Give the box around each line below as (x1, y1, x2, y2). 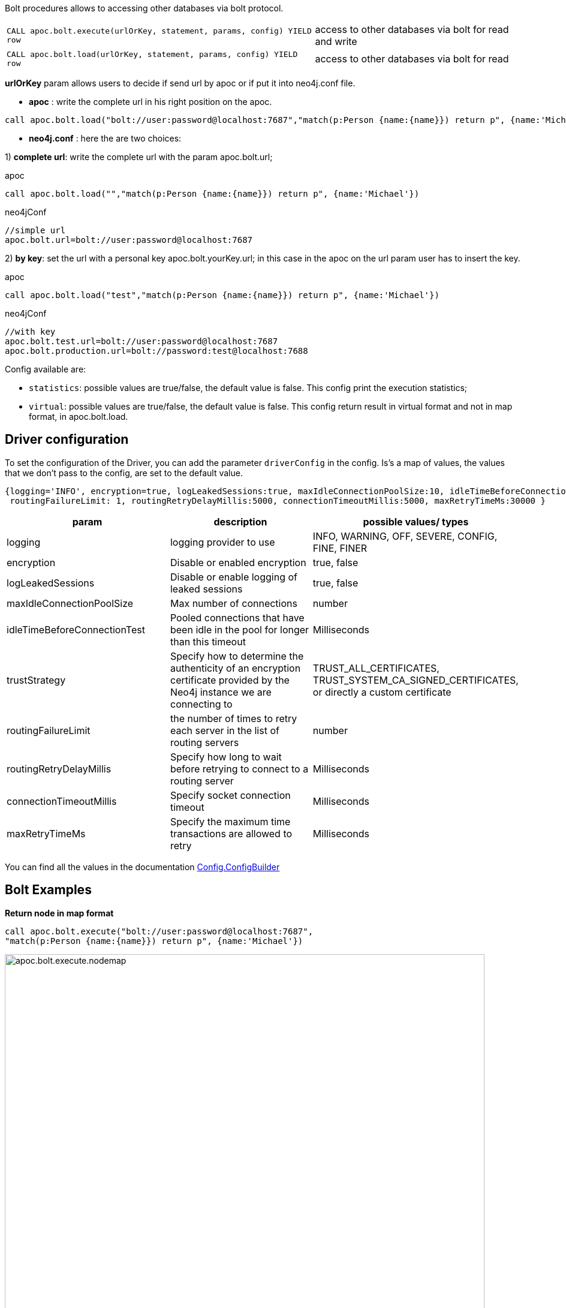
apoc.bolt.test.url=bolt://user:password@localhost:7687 (5, 336, 278, 346)
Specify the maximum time (170, 815, 291, 828)
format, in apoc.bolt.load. (29, 411, 128, 422)
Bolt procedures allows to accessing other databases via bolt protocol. (5, 3, 284, 13)
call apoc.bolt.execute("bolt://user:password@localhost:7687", (5, 926, 314, 936)
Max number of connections (170, 597, 297, 609)
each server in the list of (170, 724, 279, 736)
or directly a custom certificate (312, 685, 451, 698)
